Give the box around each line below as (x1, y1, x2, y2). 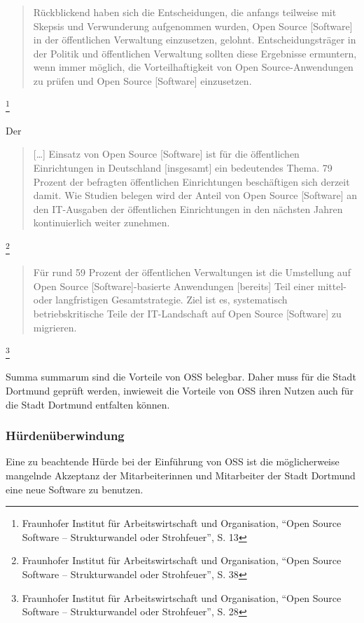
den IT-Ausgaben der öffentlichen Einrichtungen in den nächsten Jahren (33, 201, 343, 216)
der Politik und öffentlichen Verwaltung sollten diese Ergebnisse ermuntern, (33, 46, 357, 60)
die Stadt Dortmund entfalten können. (6, 397, 170, 411)
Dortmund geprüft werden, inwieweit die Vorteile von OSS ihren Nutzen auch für (6, 383, 354, 398)
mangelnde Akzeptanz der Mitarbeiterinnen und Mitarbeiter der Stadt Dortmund (6, 468, 356, 483)
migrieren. (33, 320, 77, 334)
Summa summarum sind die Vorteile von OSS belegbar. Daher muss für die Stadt (6, 369, 356, 384)
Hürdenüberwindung (6, 427, 125, 444)
